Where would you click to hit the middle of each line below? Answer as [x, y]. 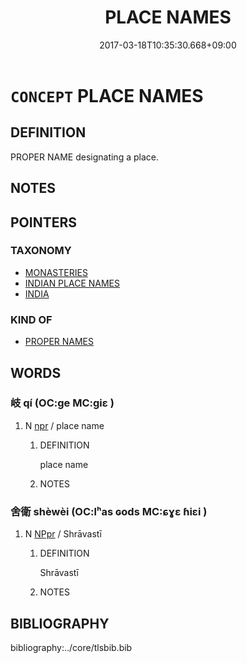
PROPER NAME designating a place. [84, 157]
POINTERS [44, 222]
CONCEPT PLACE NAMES [107, 95]
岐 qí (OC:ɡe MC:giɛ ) [62, 403]
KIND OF [31, 319]
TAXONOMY [41, 251]
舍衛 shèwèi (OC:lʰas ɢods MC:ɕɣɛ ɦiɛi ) [109, 511]
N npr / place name [64, 425]
